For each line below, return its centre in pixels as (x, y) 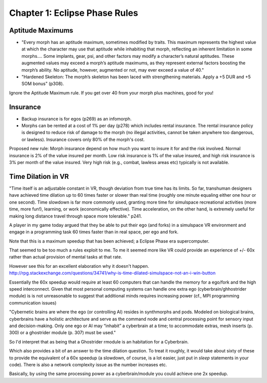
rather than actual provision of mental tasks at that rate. (66, 257)
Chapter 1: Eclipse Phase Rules (74, 13)
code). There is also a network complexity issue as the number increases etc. (88, 364)
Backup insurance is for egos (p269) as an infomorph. (77, 119)
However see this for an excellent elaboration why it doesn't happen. (79, 266)
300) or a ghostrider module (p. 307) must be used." (63, 333)
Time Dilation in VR (39, 176)
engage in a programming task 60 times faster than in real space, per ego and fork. (94, 232)
